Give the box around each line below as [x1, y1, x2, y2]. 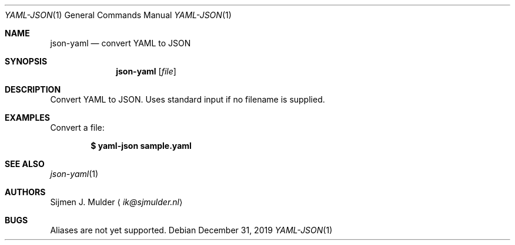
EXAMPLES [5, 113, 50, 122]
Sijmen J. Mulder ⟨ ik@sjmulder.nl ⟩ [50, 197, 183, 207]
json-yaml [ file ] [116, 66, 176, 76]
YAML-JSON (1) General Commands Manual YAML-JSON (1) [5, 10, 232, 20]
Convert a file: [50, 122, 105, 132]
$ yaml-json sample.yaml [91, 141, 192, 151]
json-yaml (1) [50, 169, 99, 179]
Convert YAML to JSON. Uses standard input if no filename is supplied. [50, 94, 325, 104]
